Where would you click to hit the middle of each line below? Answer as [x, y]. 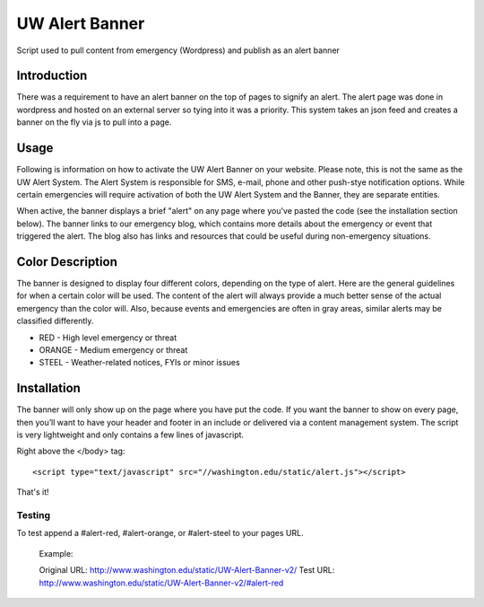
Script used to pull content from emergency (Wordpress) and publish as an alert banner [178, 50]
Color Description [67, 262]
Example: [56, 553]
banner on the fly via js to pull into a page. [94, 122]
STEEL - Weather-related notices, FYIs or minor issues [140, 363]
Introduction [52, 76]
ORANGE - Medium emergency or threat [113, 349]
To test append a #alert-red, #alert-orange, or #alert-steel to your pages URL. [160, 533]
